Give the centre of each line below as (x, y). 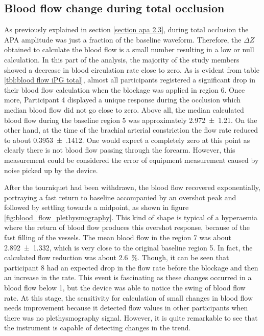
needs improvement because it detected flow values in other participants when (126, 308)
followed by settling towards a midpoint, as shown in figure (97, 207)
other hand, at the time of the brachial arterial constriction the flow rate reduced (131, 130)
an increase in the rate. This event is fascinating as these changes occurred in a (128, 277)
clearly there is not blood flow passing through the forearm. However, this (120, 150)
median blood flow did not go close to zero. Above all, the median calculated (124, 109)
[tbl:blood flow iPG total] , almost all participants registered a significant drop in (130, 80)
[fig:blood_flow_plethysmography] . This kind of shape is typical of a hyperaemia (131, 217)
